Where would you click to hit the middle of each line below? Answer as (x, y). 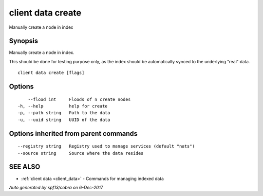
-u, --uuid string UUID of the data (64, 120)
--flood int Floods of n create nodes (79, 99)
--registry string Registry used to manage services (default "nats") (106, 146)
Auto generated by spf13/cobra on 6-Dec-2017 (56, 187)
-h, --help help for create (63, 106)
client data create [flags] (51, 73)
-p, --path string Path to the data (64, 113)
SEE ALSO (25, 167)
